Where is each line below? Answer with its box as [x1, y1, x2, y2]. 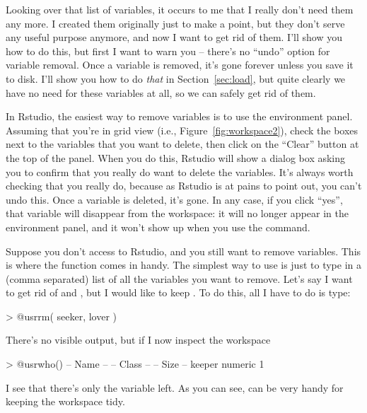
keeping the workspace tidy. [6, 394, 125, 409]
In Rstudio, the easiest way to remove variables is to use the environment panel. [6, 109, 353, 124]
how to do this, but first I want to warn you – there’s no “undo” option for [6, 43, 330, 58]
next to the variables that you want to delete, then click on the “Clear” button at [6, 136, 359, 151]
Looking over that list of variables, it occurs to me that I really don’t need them [6, 2, 354, 16]
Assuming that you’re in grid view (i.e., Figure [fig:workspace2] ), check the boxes [6, 122, 359, 137]
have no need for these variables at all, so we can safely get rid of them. [6, 85, 316, 100]
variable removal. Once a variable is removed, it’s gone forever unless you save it [6, 57, 354, 72]
